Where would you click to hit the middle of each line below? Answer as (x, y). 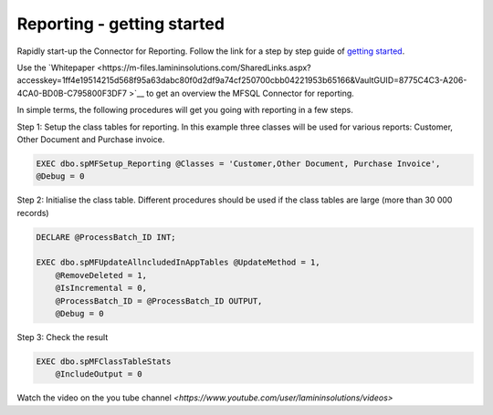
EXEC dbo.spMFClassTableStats (104, 361)
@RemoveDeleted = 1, (101, 275)
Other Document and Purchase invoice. (91, 139)
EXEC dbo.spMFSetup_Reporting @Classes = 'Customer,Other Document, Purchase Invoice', (238, 163)
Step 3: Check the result (63, 337)
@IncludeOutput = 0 (99, 374)
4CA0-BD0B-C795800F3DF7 (72, 93)
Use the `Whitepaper (56, 67)
